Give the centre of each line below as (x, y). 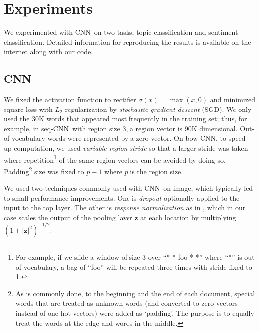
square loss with (28, 109)
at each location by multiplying (188, 217)
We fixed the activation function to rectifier (70, 99)
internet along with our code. (49, 52)
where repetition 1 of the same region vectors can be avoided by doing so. (115, 159)
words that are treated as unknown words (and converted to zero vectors (127, 303)
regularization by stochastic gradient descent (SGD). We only (158, 109)
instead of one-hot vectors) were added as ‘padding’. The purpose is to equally (135, 313)
